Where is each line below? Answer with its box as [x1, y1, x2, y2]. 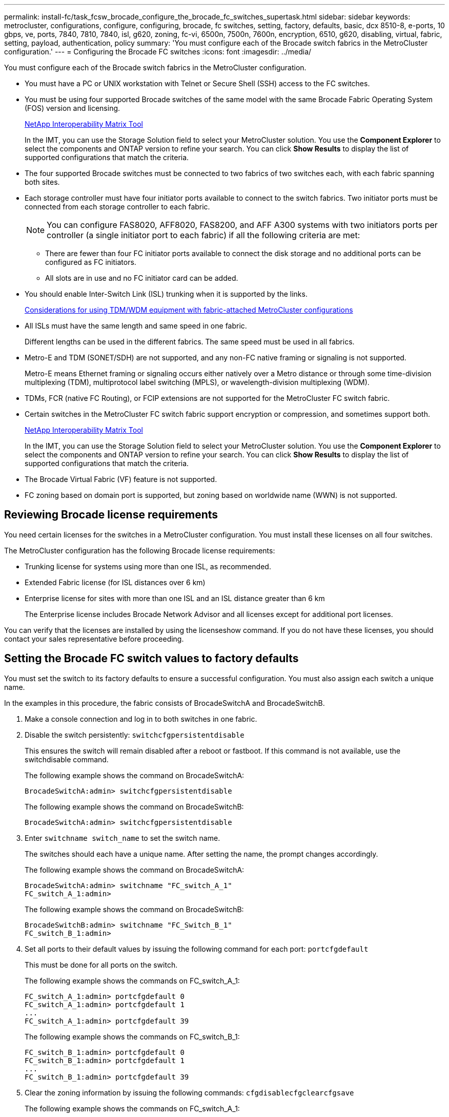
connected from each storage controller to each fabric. [25, 202, 210, 211]
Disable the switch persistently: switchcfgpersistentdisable [25, 730, 244, 739]
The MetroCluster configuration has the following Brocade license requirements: [4, 546, 275, 555]
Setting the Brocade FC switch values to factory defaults [4, 652, 299, 665]
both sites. [25, 178, 60, 186]
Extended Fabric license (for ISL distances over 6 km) [25, 577, 206, 587]
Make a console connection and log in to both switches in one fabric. [25, 714, 257, 723]
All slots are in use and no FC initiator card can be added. [45, 274, 238, 282]
